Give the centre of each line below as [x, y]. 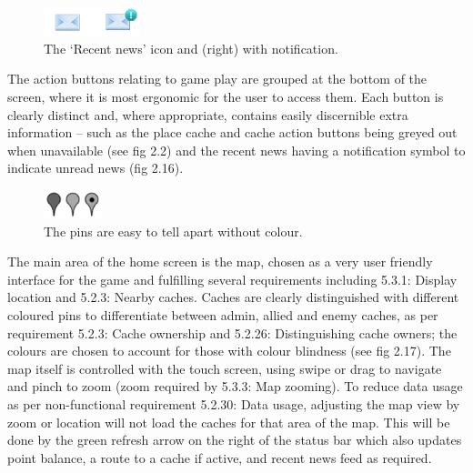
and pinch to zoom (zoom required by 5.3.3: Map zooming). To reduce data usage [235, 386]
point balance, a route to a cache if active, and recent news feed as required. [220, 457]
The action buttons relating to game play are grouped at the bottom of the [217, 79]
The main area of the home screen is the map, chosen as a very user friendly [220, 262]
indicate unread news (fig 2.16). [96, 168]
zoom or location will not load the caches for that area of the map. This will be [229, 422]
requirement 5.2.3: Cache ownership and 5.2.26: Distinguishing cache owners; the [232, 332]
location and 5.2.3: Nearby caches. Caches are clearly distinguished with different [233, 297]
